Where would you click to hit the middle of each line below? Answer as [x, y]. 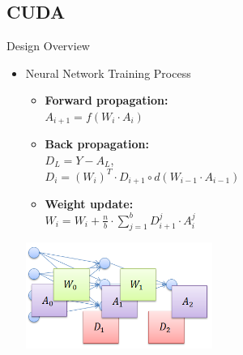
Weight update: [89, 204]
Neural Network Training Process [108, 73]
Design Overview [48, 46]
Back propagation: [97, 144]
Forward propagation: [107, 100]
